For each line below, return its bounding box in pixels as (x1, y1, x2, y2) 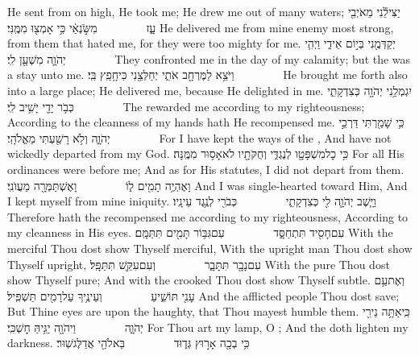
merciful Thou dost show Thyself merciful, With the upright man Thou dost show (7, 239, 413, 256)
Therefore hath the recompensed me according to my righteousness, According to (7, 208, 409, 225)
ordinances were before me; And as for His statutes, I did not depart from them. (7, 160, 404, 177)
